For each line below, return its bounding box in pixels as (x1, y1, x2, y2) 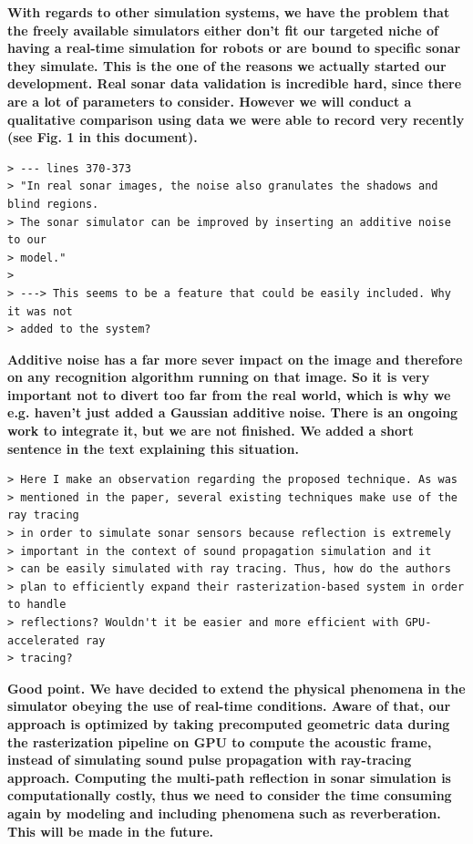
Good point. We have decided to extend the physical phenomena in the (7, 678, 466, 697)
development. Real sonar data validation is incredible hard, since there (7, 74, 462, 93)
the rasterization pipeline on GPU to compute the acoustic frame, (7, 732, 432, 751)
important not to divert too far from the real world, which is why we (7, 385, 451, 404)
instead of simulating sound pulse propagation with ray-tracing (7, 750, 412, 769)
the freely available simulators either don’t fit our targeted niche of (7, 20, 438, 39)
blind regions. (7, 197, 99, 211)
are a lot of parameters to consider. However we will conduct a (7, 91, 412, 110)
